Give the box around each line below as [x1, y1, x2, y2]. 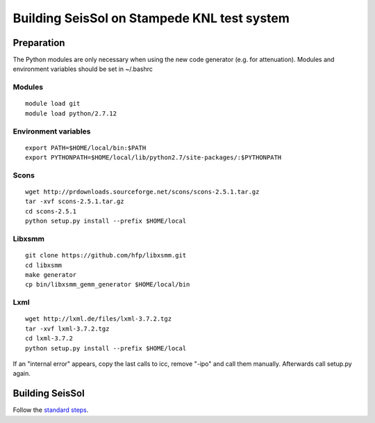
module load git [25, 99, 81, 108]
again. [12, 369, 31, 378]
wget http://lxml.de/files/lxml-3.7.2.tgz [25, 315, 172, 323]
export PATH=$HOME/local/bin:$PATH [25, 143, 147, 152]
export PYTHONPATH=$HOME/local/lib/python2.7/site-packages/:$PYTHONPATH [25, 154, 282, 161]
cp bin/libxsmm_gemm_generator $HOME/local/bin [25, 280, 190, 289]
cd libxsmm [25, 261, 62, 269]
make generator [25, 271, 77, 278]
